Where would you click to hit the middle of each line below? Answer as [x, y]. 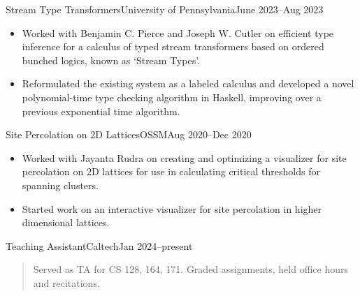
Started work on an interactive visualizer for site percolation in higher [172, 208]
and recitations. [66, 282]
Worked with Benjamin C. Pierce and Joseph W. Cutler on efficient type [178, 32]
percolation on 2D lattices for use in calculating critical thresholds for [171, 171]
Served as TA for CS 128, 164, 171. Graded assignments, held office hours [190, 269]
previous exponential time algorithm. [101, 111]
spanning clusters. [60, 185]
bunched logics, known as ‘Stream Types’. [111, 60]
